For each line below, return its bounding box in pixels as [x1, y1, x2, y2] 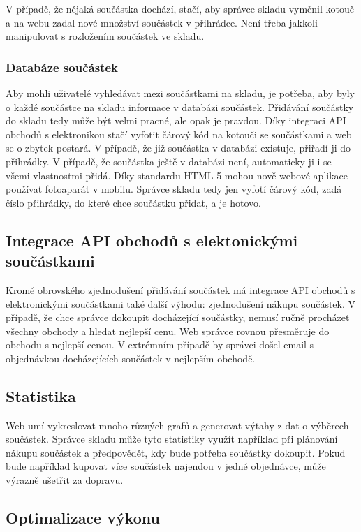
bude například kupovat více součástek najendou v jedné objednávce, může [6, 459, 326, 473]
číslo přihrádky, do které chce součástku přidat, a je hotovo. [6, 195, 261, 209]
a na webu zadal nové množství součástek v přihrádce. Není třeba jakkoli [6, 15, 318, 29]
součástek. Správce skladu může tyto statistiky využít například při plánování [6, 431, 338, 446]
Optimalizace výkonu [6, 507, 161, 529]
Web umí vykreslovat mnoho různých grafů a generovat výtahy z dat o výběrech [6, 418, 349, 432]
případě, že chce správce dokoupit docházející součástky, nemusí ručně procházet [6, 310, 350, 325]
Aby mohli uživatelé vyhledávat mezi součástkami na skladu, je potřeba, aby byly [6, 86, 355, 100]
